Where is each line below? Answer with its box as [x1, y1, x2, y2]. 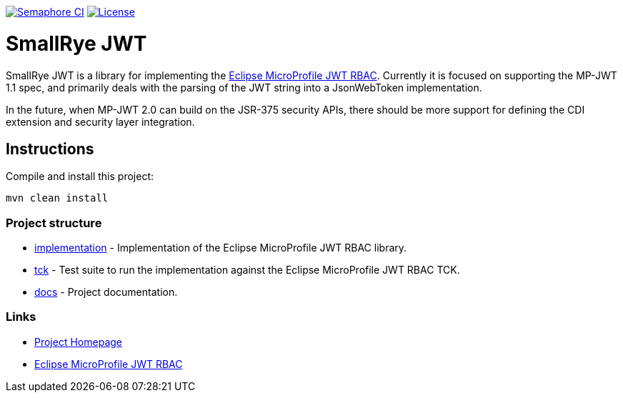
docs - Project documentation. [34, 286, 178, 299]
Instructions [6, 139, 94, 158]
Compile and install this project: [6, 170, 154, 183]
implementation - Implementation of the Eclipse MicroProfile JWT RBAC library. [34, 242, 407, 254]
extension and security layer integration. [6, 115, 195, 128]
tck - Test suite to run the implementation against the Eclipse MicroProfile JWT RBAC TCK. [34, 264, 460, 277]
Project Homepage [34, 335, 122, 348]
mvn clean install [6, 192, 109, 204]
